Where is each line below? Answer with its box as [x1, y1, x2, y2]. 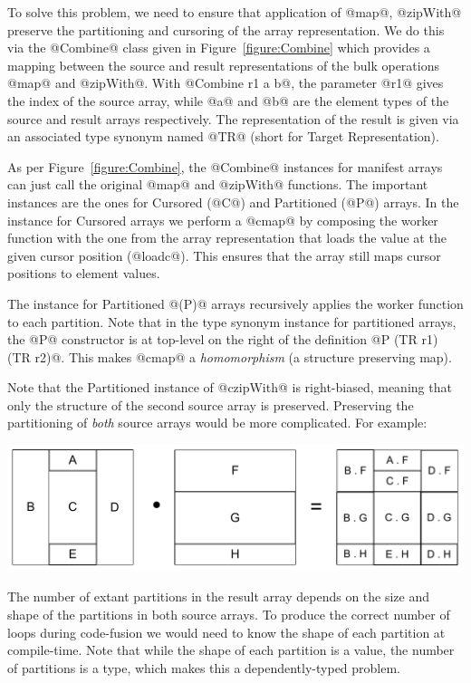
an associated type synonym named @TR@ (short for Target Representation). [7, 127, 439, 146]
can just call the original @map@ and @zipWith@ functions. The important [7, 175, 428, 194]
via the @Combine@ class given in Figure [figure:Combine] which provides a [7, 38, 430, 57]
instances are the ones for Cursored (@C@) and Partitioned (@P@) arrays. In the [7, 192, 459, 211]
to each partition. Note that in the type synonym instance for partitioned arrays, [7, 312, 457, 331]
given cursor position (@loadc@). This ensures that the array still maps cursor [7, 245, 441, 265]
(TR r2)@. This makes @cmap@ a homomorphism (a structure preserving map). [7, 347, 452, 366]
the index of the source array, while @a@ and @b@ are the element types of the [7, 91, 449, 110]
